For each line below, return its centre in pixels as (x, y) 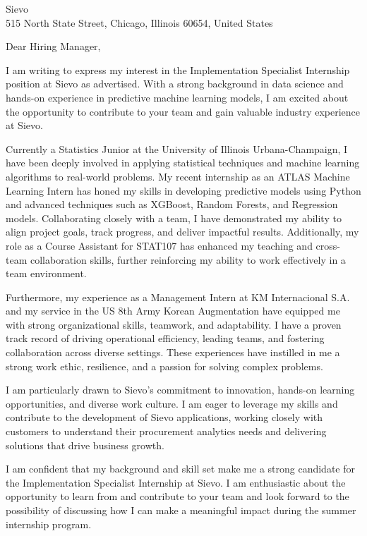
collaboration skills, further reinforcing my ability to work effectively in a (188, 259)
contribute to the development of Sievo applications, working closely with (164, 417)
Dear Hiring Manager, (53, 46)
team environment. (46, 273)
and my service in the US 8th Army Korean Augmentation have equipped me (173, 311)
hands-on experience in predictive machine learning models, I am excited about (177, 97)
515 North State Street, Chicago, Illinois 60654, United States (139, 22)
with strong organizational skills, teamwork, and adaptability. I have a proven (174, 324)
